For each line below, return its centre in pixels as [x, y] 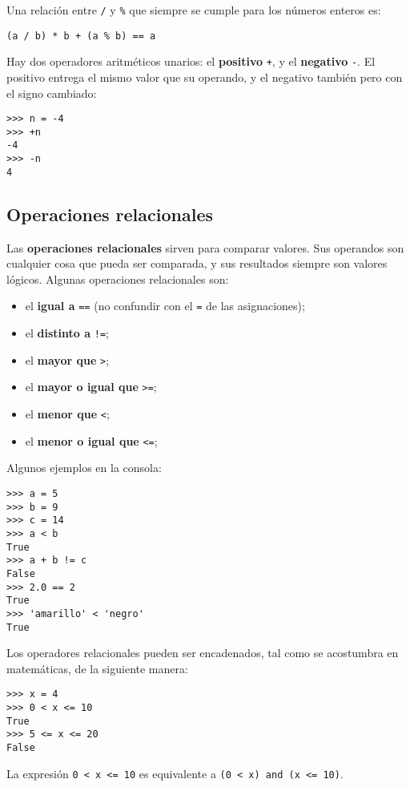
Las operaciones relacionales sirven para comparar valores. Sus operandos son [205, 247]
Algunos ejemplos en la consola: [84, 468]
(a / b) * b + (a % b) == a [81, 36]
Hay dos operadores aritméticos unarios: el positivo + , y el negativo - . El [191, 61]
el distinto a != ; [67, 333]
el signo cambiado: [52, 93]
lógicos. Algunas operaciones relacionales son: [118, 278]
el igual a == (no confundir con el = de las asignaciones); [165, 306]
